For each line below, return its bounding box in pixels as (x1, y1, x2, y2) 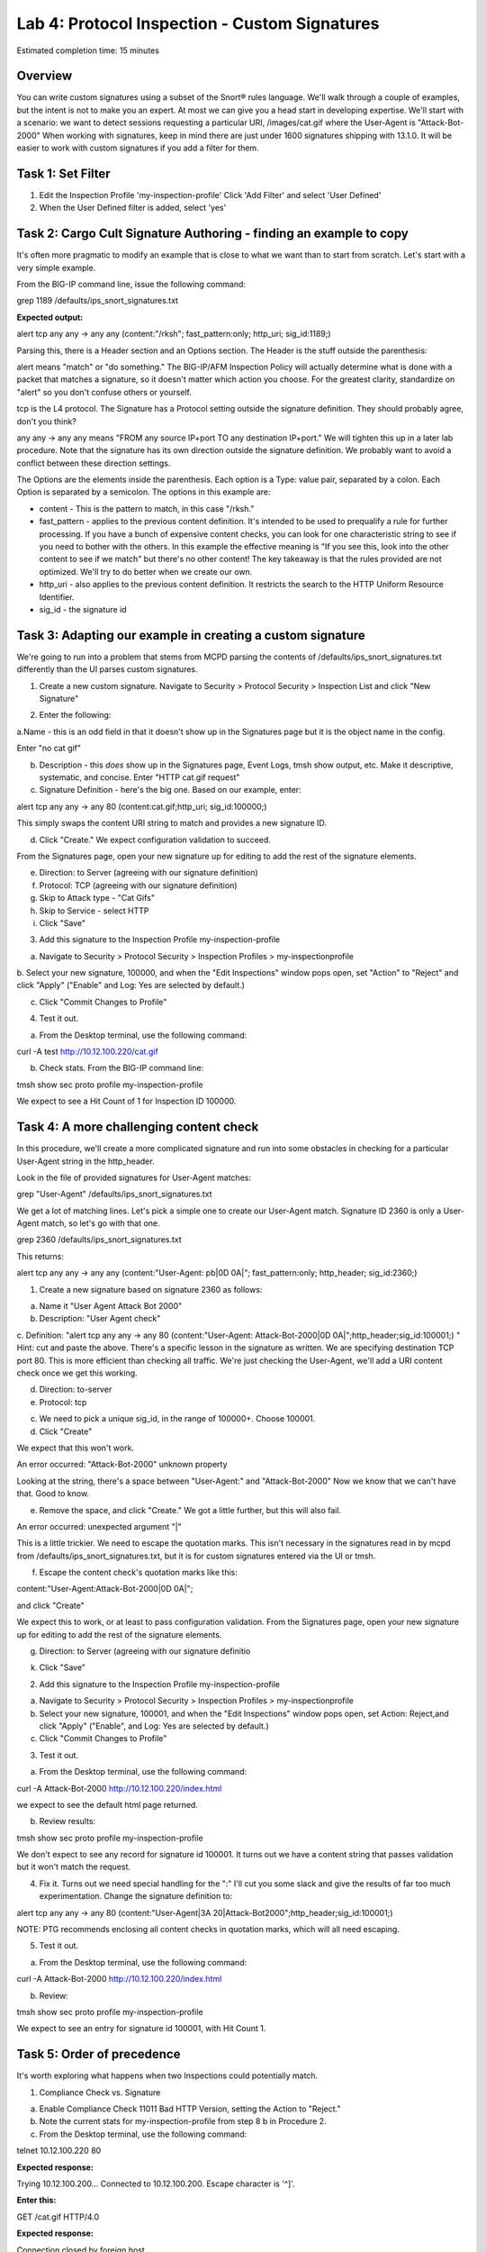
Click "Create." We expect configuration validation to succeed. (39, 834, 272, 845)
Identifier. (39, 591, 75, 603)
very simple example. (16, 262, 96, 273)
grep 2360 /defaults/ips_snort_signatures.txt (16, 1234, 182, 1245)
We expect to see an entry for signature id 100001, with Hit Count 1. (16, 2023, 266, 2034)
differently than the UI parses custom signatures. (16, 664, 198, 675)
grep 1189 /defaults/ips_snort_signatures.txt (16, 295, 179, 306)
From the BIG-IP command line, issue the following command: (16, 279, 247, 289)
